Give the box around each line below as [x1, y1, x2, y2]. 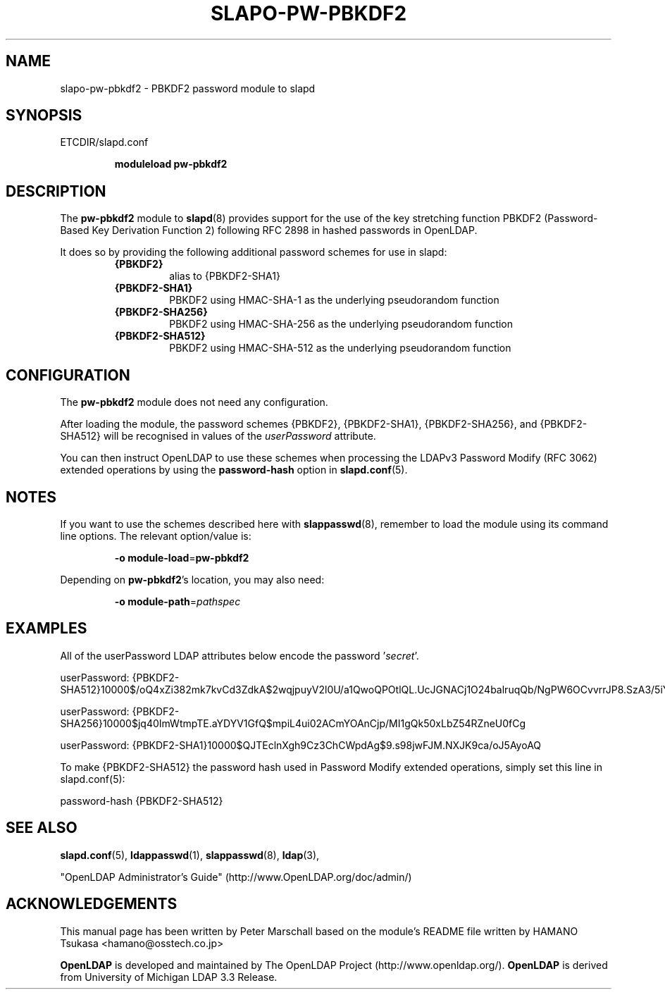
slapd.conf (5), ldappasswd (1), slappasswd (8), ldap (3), [60, 848, 320, 861]
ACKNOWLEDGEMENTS [6, 895, 178, 913]
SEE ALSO [6, 819, 77, 837]
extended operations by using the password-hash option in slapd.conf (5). [60, 464, 408, 476]
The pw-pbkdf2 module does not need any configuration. [60, 396, 328, 409]
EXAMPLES [6, 619, 87, 638]
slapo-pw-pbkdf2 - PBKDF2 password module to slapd [60, 82, 316, 94]
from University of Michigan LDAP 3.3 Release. [60, 970, 278, 983]
